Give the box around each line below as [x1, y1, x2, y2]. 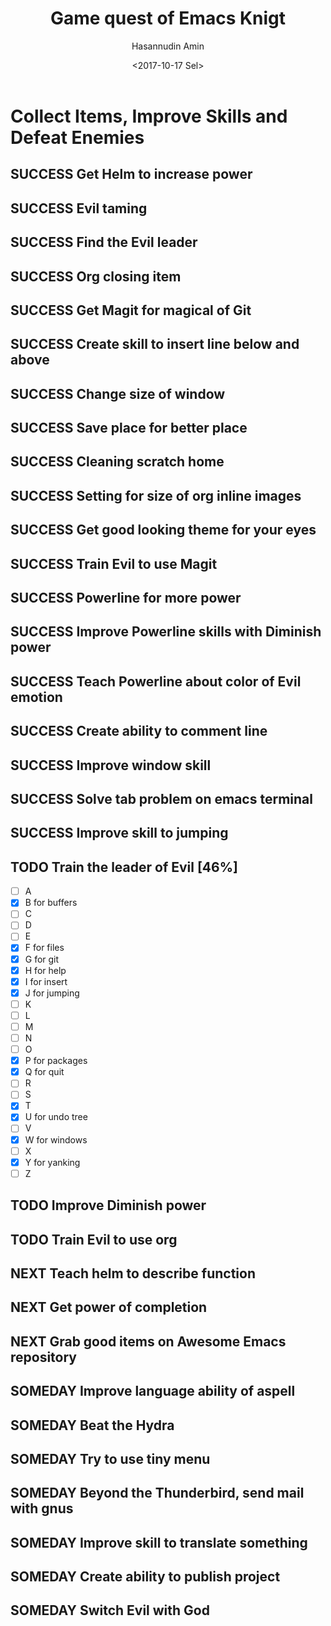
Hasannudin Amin [131, 40, 205, 52]
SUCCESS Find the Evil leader [10, 234, 198, 251]
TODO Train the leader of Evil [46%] [10, 858, 238, 876]
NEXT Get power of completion [10, 1299, 208, 1316]
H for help [24, 964, 67, 976]
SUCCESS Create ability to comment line [10, 723, 268, 740]
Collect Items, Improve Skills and [10, 105, 288, 127]
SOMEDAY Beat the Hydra [10, 1417, 175, 1434]
